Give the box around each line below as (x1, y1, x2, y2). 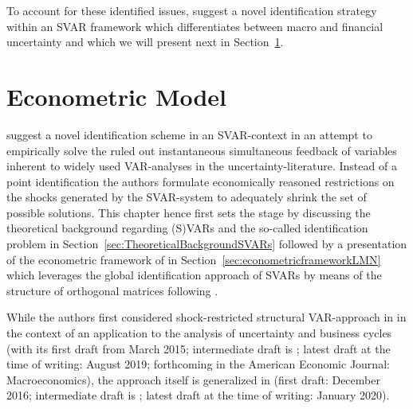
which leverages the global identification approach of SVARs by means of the (6, 267, 382, 283)
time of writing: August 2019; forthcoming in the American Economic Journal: (6, 356, 390, 372)
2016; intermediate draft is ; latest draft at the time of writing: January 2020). (6, 387, 390, 403)
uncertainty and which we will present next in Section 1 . (6, 33, 284, 50)
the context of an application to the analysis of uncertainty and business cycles (6, 325, 392, 341)
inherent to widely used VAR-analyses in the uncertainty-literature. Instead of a (6, 158, 397, 174)
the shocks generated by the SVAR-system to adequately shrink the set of (6, 189, 367, 205)
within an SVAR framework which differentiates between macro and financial (6, 18, 383, 34)
